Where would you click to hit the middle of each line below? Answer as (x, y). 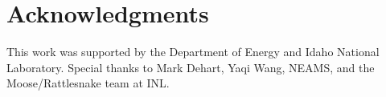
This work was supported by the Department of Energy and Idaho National (193, 52)
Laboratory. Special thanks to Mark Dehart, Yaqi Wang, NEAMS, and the (191, 67)
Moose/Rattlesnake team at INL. (88, 83)
